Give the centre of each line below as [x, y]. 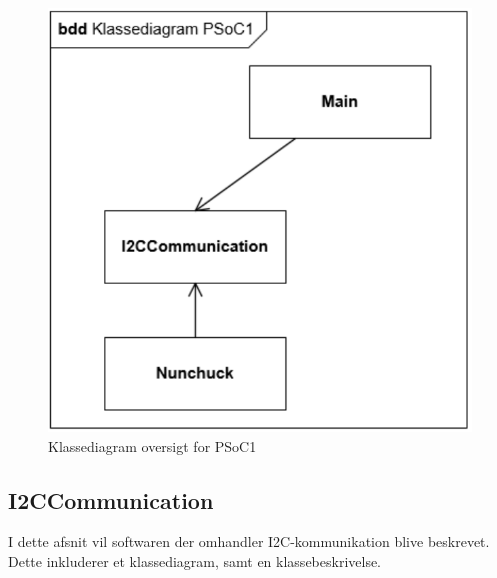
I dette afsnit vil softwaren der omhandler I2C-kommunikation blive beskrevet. [249, 541]
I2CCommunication [111, 499]
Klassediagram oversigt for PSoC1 [152, 445]
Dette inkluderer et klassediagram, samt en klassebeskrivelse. [195, 560]
